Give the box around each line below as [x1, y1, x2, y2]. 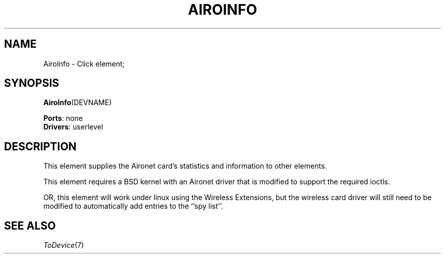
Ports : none [43, 114, 83, 123]
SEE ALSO [4, 219, 56, 232]
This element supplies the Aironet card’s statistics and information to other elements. [43, 162, 327, 171]
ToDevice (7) [43, 241, 84, 250]
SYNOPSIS [4, 77, 59, 90]
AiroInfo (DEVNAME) [43, 98, 112, 107]
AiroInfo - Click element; [43, 59, 125, 68]
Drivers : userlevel [43, 122, 103, 132]
